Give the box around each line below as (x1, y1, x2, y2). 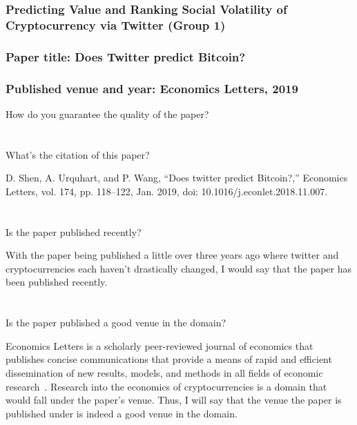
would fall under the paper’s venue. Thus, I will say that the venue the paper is (6, 393, 342, 407)
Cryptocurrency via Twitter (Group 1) (6, 16, 226, 33)
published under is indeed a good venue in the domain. (6, 406, 238, 420)
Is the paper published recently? (6, 224, 142, 239)
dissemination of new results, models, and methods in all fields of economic (6, 365, 323, 379)
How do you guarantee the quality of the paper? (6, 106, 209, 121)
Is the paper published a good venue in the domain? (6, 315, 226, 330)
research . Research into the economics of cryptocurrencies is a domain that (6, 379, 327, 393)
